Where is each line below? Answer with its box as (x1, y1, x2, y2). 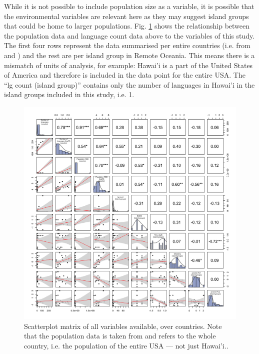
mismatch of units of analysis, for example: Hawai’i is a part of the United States (4, 60, 253, 70)
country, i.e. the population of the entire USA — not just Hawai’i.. (24, 340, 228, 350)
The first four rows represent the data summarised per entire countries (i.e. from (4, 40, 250, 51)
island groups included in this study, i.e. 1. (4, 89, 134, 100)
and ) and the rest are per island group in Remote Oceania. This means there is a (4, 50, 255, 60)
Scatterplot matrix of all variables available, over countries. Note (24, 320, 222, 331)
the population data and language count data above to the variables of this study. (4, 30, 255, 41)
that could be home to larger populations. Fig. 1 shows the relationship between (4, 21, 250, 31)
